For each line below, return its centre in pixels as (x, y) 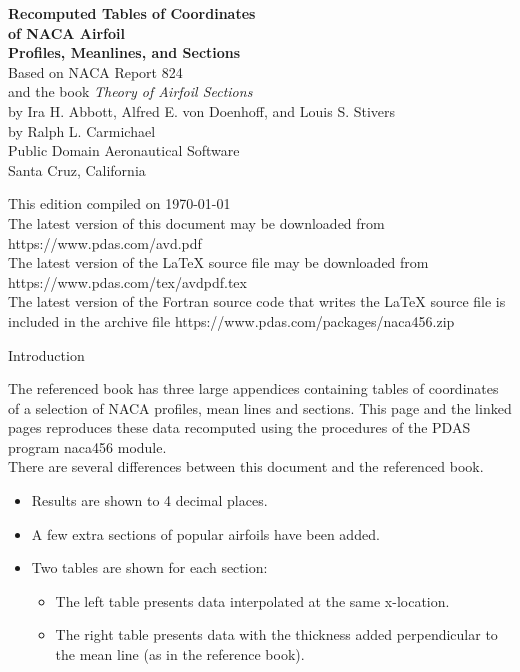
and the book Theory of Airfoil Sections (130, 91)
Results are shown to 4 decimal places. (149, 500)
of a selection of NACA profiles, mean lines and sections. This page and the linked (260, 407)
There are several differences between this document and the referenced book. (246, 466)
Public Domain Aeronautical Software (124, 150)
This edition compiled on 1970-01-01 (119, 203)
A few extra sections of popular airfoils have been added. (205, 533)
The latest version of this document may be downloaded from (196, 222)
